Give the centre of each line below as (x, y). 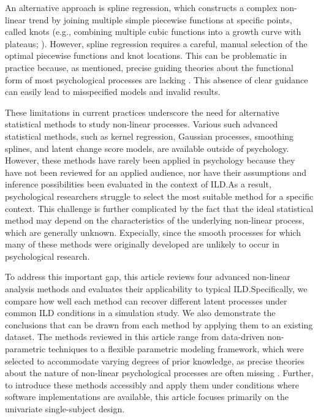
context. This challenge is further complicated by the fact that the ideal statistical (159, 208)
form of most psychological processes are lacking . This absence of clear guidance (157, 79)
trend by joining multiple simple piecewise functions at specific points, (160, 19)
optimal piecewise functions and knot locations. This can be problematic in (146, 55)
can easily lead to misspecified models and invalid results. (113, 92)
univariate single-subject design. (65, 409)
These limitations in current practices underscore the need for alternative (142, 112)
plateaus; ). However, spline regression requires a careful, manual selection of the (156, 43)
